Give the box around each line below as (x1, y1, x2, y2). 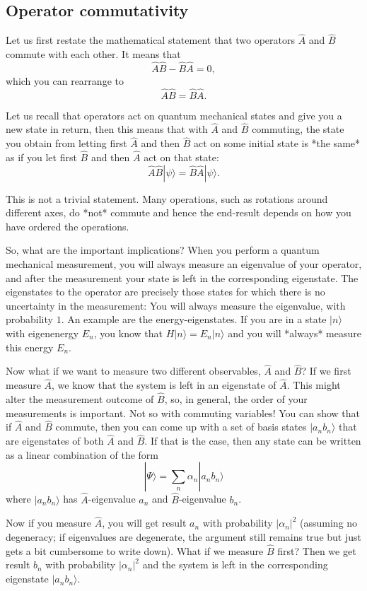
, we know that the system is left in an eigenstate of (52, 378, 276, 392)
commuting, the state (252, 122, 344, 136)
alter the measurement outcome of (6, 392, 154, 406)
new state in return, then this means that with (6, 122, 208, 136)
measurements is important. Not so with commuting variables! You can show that (6, 405, 361, 420)
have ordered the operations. (6, 218, 129, 233)
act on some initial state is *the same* (193, 136, 361, 151)
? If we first (301, 363, 351, 378)
